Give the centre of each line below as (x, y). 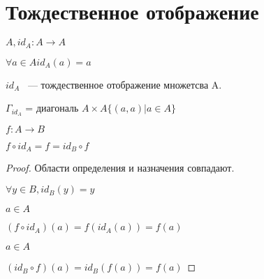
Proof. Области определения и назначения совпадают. (120, 168)
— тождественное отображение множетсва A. (125, 84)
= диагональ (52, 108)
